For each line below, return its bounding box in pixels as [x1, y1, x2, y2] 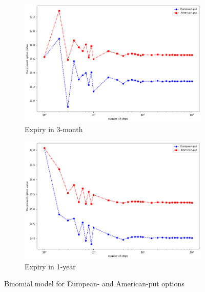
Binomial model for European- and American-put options [4, 278, 184, 289]
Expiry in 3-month [25, 123, 83, 134]
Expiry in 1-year [25, 261, 76, 271]
